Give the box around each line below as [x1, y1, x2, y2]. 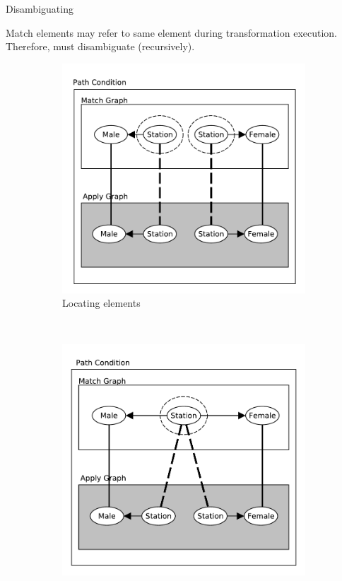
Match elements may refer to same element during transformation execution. [6, 25, 337, 40]
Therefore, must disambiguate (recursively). [6, 39, 195, 54]
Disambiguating [6, 1, 73, 16]
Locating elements [62, 295, 141, 310]
